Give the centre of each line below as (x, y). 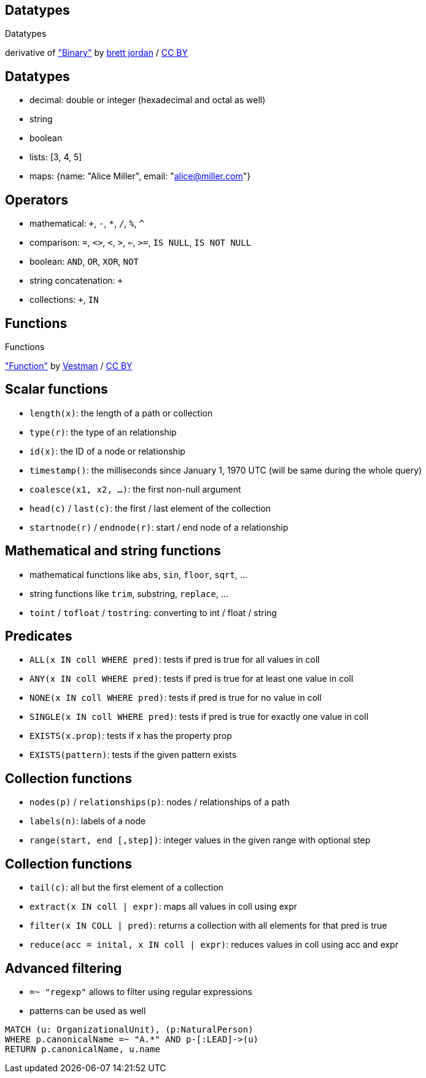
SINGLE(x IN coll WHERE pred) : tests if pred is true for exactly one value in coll (199, 717)
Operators (37, 200)
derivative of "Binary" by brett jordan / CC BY (96, 53)
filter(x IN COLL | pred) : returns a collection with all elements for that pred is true (208, 926)
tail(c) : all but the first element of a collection (126, 888)
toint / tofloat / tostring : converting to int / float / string (153, 612)
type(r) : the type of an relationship (103, 432)
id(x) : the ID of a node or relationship (107, 451)
